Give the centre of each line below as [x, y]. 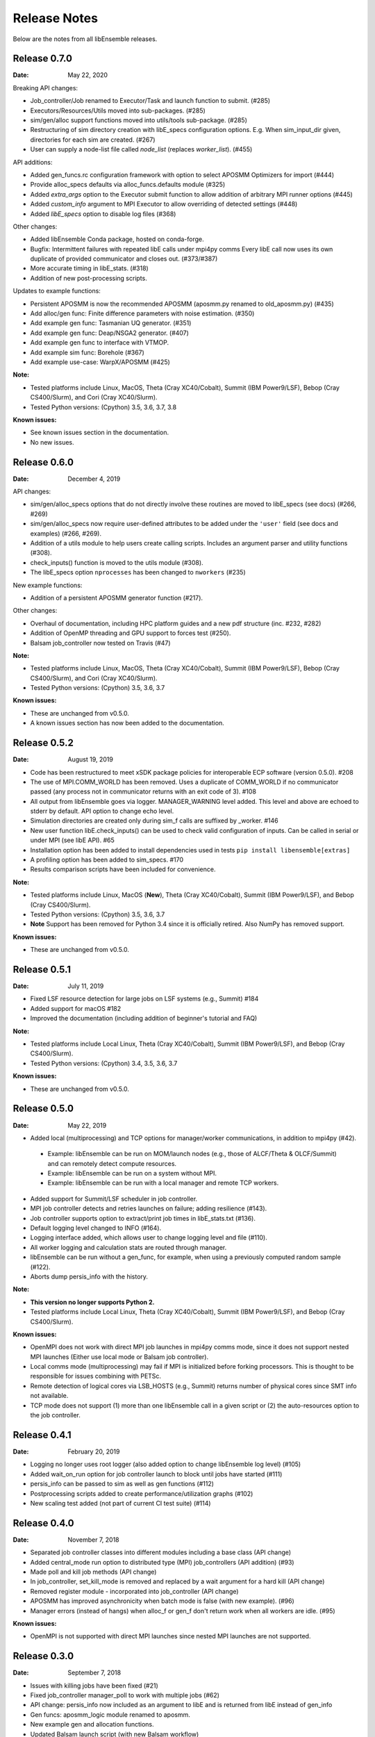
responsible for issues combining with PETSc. [96, 1376]
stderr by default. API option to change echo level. [102, 811]
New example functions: [48, 585]
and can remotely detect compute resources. [112, 1163]
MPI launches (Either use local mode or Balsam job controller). [119, 1357]
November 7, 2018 [93, 1540]
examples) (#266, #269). [66, 533]
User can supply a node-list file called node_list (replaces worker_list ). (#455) [141, 149]
